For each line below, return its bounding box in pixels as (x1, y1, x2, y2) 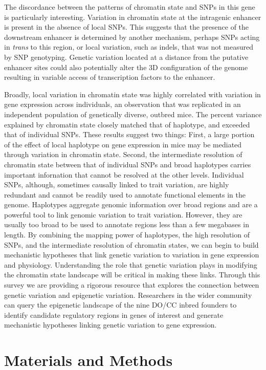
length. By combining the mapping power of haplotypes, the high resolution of (4, 229, 250, 240)
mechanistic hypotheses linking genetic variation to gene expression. (4, 319, 217, 330)
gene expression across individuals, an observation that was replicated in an (4, 99, 241, 110)
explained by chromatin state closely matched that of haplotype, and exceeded (4, 119, 250, 129)
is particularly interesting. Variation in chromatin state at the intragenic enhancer (4, 11, 261, 22)
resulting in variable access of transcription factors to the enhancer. (4, 72, 215, 82)
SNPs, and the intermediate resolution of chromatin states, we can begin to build (4, 239, 259, 250)
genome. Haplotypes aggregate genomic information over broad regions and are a (4, 199, 258, 210)
